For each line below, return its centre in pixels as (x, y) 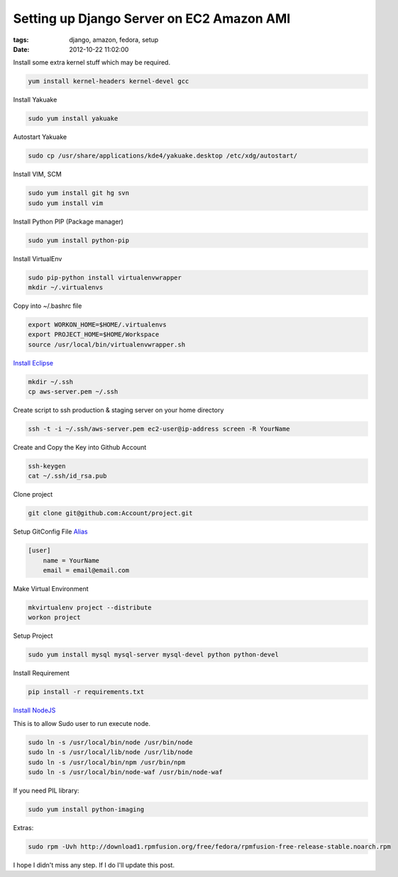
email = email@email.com (86, 570)
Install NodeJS (34, 710)
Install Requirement (42, 673)
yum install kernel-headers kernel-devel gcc (109, 81)
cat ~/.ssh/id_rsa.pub (67, 476)
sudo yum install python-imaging (86, 809)
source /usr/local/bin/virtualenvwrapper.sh (107, 344)
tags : (21, 40)
